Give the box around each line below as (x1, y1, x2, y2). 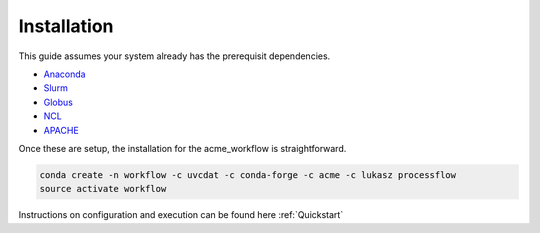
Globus (43, 96, 74, 108)
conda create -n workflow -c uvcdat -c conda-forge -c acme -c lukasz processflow (39, 169, 457, 180)
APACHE (43, 124, 79, 136)
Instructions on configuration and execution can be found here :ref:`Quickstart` (18, 209, 344, 221)
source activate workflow (39, 183, 167, 195)
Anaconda (43, 68, 86, 80)
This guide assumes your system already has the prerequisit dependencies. (18, 50, 331, 62)
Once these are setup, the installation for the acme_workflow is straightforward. (18, 142, 347, 154)
